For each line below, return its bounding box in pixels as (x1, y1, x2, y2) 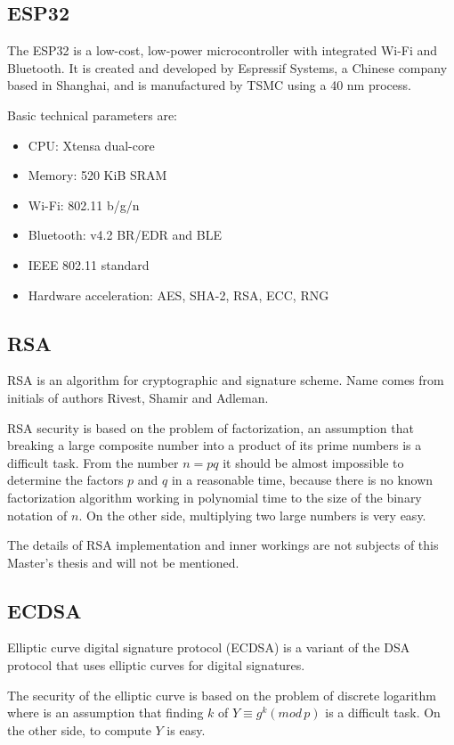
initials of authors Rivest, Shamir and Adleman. (7, 388, 269, 406)
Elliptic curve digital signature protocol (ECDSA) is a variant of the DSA (7, 638, 410, 657)
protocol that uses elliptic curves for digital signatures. (7, 656, 305, 675)
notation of (7, 505, 68, 524)
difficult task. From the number (7, 453, 179, 471)
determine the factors (7, 471, 124, 489)
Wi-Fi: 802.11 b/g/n (28, 195, 140, 214)
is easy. (166, 720, 206, 739)
